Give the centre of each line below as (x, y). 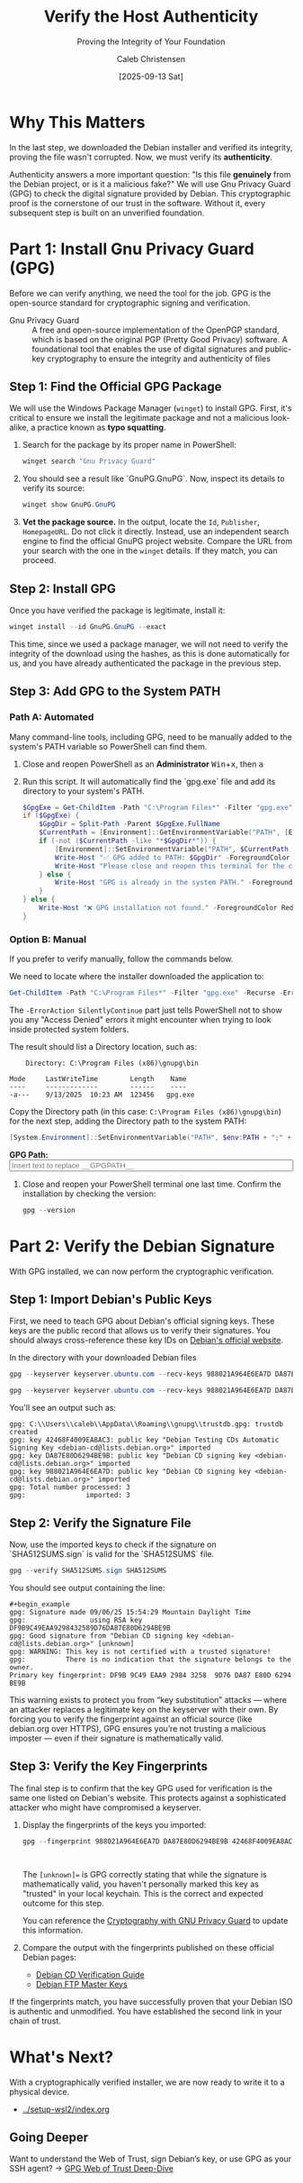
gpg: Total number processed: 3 (70, 1487)
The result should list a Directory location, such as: (103, 1046)
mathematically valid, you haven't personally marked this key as (140, 1884)
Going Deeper (49, 2137)
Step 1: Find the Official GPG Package (116, 387)
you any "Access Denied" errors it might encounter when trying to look (140, 1019)
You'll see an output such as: (63, 1408)
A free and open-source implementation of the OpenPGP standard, (156, 330)
